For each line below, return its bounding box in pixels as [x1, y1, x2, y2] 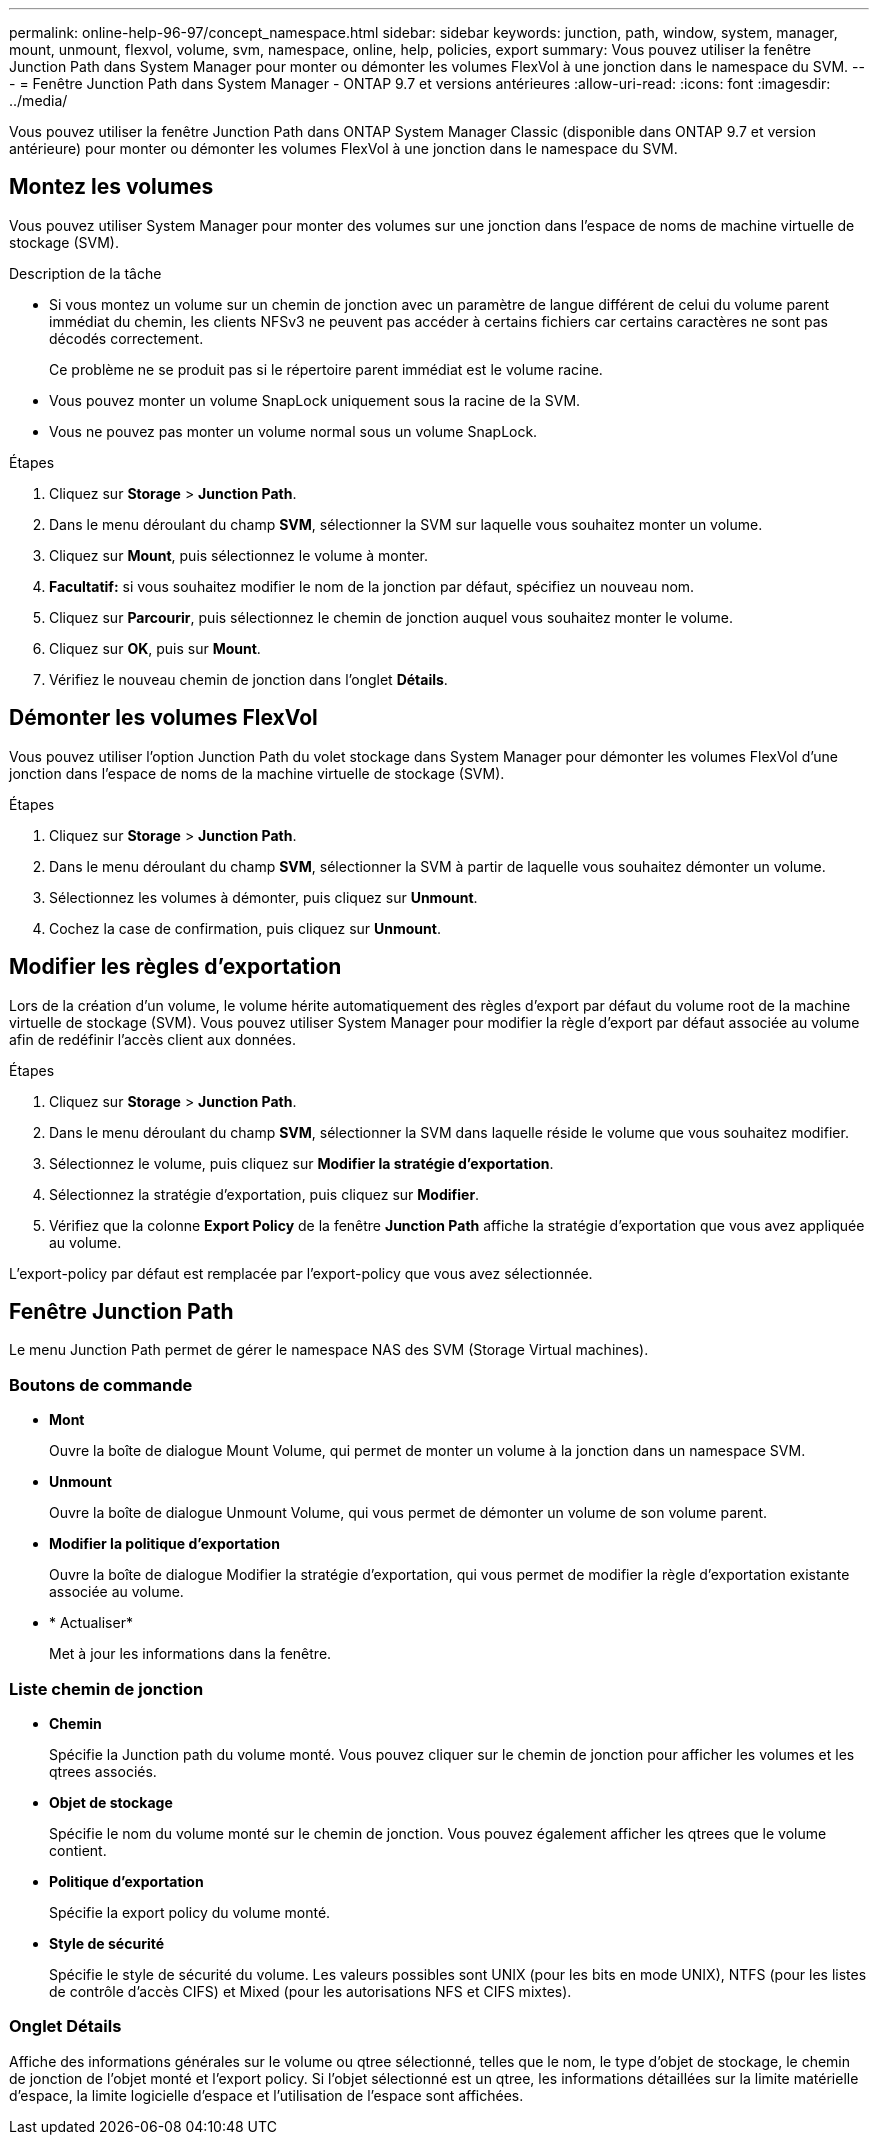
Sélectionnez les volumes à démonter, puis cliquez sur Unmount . [49, 888, 478, 906]
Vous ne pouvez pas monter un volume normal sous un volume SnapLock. [49, 422, 538, 440]
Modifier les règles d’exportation [9, 954, 342, 980]
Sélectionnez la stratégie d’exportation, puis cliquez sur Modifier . [49, 1185, 480, 1203]
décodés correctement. [49, 329, 204, 347]
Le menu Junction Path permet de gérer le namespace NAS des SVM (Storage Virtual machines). [9, 1341, 649, 1359]
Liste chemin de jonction [9, 1678, 204, 1699]
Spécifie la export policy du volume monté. [49, 1903, 331, 1921]
